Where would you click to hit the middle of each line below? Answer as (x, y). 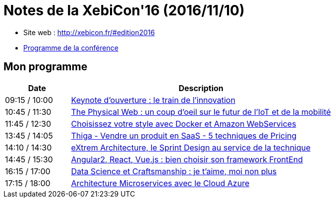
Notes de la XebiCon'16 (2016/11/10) (124, 10)
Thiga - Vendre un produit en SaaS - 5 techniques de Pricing (184, 135)
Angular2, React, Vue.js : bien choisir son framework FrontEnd (187, 159)
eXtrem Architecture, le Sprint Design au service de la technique (191, 147)
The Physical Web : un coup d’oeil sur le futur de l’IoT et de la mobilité (201, 112)
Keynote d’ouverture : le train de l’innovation (153, 100)
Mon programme (46, 67)
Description (201, 88)
